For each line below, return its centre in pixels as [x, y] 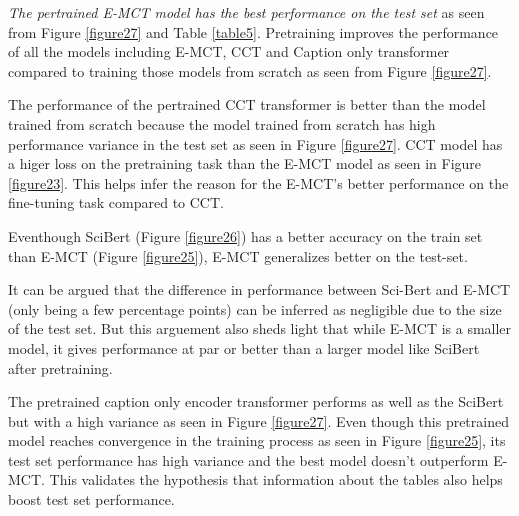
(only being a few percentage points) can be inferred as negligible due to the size [255, 308]
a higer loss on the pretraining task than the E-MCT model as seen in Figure [245, 163]
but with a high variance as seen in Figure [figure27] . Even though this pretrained [258, 420]
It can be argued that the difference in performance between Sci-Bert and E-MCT [259, 289]
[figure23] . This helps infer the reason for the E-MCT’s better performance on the [258, 182]
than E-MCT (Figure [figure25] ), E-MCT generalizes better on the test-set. [238, 255]
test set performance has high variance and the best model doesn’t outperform [248, 459]
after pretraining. [60, 367]
